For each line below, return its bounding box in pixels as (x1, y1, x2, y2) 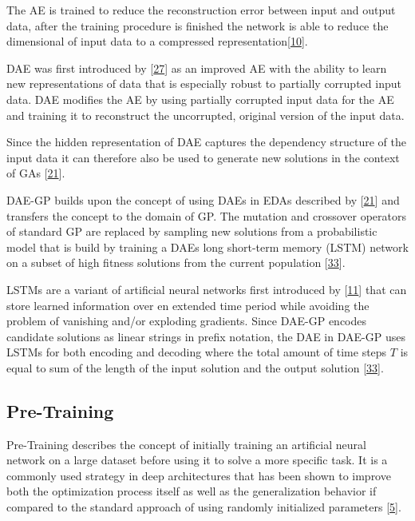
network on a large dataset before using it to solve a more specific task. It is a (6, 451, 388, 468)
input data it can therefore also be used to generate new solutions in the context (6, 149, 400, 165)
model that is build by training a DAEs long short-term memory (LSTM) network (6, 238, 409, 255)
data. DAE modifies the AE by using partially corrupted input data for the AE (6, 90, 394, 107)
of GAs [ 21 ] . (6, 165, 65, 181)
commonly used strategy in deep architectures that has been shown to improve (6, 467, 391, 483)
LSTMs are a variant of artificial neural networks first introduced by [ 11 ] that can (6, 280, 407, 297)
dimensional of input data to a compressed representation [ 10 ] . (6, 33, 308, 50)
